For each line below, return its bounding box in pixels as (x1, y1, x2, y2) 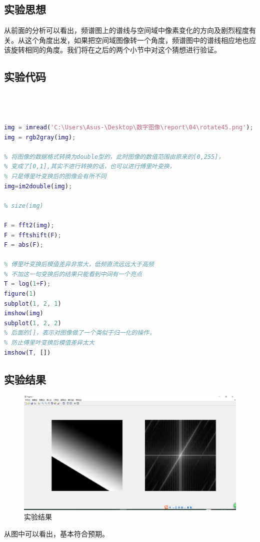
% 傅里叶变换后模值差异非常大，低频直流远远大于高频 (4, 261, 154, 268)
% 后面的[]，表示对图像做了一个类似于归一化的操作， (4, 329, 155, 337)
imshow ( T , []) (4, 349, 51, 356)
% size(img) (4, 202, 43, 209)
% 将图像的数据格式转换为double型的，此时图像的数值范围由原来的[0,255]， (4, 153, 224, 160)
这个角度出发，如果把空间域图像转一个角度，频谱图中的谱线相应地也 (24, 34, 249, 45)
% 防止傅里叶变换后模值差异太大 (4, 339, 94, 347)
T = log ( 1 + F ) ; (4, 280, 51, 288)
